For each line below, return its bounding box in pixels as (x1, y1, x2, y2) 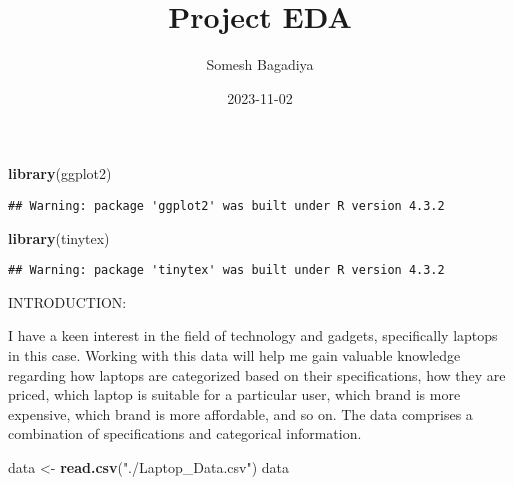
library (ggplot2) (8, 163, 112, 184)
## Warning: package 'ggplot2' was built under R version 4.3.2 (8, 198, 445, 213)
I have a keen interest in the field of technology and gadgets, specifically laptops (8, 325, 498, 346)
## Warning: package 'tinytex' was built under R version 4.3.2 (8, 263, 445, 278)
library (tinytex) (8, 227, 110, 248)
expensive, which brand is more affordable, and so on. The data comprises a (8, 403, 473, 424)
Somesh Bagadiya (206, 54, 314, 75)
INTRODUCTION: (8, 291, 127, 312)
